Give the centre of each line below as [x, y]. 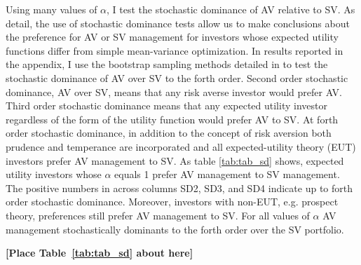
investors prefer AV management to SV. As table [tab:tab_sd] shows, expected [175, 160]
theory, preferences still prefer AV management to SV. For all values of [158, 215]
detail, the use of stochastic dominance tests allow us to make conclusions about [178, 23]
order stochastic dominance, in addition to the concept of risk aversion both [169, 133]
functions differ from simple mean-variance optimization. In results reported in [175, 50]
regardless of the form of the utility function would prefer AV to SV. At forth [172, 119]
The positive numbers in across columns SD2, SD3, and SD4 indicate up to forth [179, 188]
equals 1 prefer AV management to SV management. [227, 174]
